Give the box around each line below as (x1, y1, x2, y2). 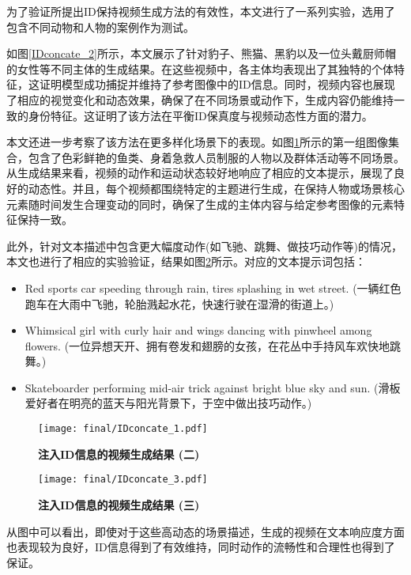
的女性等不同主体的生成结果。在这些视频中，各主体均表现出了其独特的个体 (6, 60, 394, 77)
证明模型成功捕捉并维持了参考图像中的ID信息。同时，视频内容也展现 (39, 76, 395, 93)
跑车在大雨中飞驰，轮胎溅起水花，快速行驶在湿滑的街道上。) (25, 295, 334, 312)
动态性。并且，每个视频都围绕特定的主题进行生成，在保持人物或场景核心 (28, 180, 405, 196)
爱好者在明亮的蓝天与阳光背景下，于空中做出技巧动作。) (25, 395, 312, 411)
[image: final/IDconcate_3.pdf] (38, 474, 208, 486)
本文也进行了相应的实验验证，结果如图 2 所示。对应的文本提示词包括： (6, 253, 366, 270)
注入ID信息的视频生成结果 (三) (38, 496, 200, 513)
